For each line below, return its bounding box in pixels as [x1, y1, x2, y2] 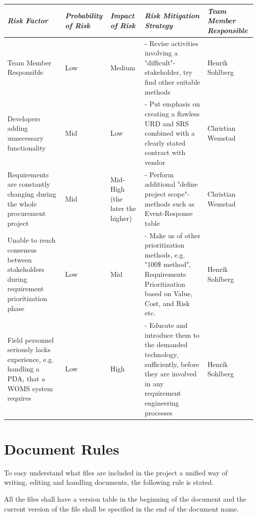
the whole [7, 198, 37, 208]
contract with [144, 147, 185, 157]
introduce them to [144, 329, 200, 340]
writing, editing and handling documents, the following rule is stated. [4, 477, 214, 487]
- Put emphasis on [144, 99, 200, 109]
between [7, 254, 32, 264]
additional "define [144, 179, 198, 189]
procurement [7, 208, 46, 218]
